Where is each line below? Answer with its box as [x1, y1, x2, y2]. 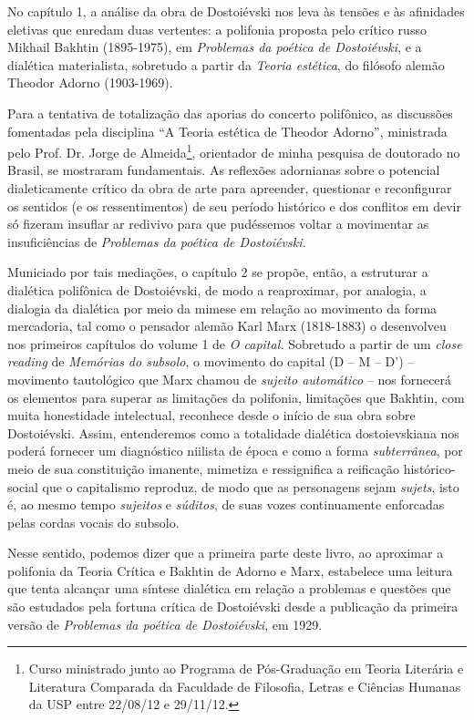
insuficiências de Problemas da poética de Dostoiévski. [7, 231, 306, 251]
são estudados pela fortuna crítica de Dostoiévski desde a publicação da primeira [7, 597, 459, 616]
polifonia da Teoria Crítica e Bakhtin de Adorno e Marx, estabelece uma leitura [7, 561, 453, 580]
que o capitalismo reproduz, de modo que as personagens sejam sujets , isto [42, 477, 459, 496]
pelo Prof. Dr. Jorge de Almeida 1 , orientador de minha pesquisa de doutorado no [7, 140, 460, 161]
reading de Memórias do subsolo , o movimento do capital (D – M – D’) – [7, 352, 415, 371]
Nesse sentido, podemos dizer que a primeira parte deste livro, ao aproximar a [7, 543, 444, 562]
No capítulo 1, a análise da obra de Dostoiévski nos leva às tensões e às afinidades [7, 2, 465, 20]
